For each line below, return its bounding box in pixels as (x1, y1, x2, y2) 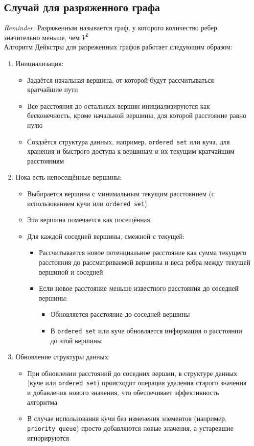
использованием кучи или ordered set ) (27, 198, 147, 208)
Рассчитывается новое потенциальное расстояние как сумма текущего (39, 247, 247, 258)
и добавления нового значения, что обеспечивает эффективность (27, 387, 219, 398)
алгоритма (27, 397, 57, 407)
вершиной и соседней (39, 266, 103, 277)
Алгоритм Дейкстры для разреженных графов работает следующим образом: (4, 42, 232, 52)
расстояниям (27, 155, 64, 165)
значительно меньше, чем (4, 32, 80, 42)
